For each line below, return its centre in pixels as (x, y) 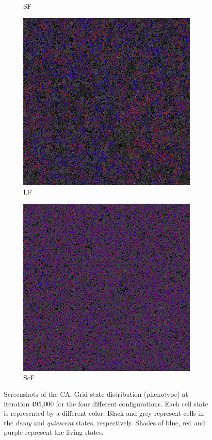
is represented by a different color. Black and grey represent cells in (104, 413)
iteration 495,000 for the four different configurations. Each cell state (106, 403)
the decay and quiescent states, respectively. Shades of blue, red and (105, 422)
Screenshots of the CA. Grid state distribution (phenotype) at (96, 394)
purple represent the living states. (54, 432)
